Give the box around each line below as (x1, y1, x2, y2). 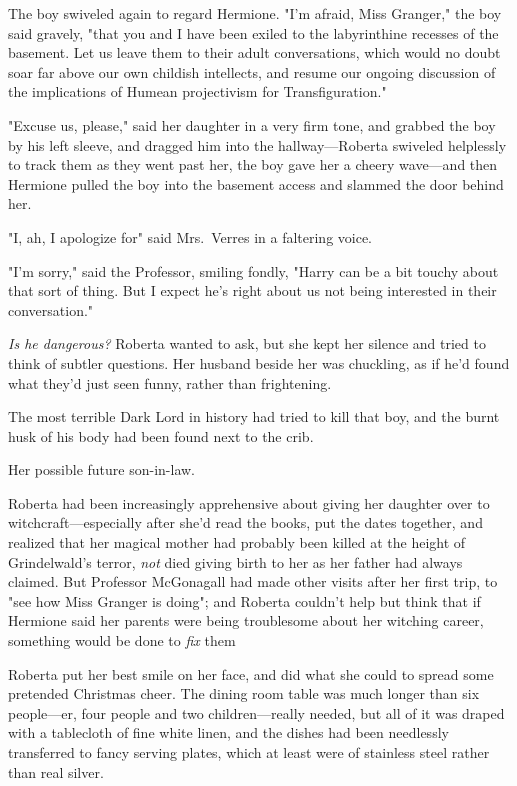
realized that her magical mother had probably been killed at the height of (8, 532, 466, 553)
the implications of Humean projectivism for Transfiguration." (8, 81, 387, 102)
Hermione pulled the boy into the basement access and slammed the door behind (8, 173, 504, 194)
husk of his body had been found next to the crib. (8, 425, 314, 446)
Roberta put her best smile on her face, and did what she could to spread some (8, 663, 494, 684)
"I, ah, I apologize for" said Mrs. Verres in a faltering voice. (8, 226, 373, 247)
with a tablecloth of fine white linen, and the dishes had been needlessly (8, 722, 449, 743)
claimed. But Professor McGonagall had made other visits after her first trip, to (8, 571, 498, 592)
